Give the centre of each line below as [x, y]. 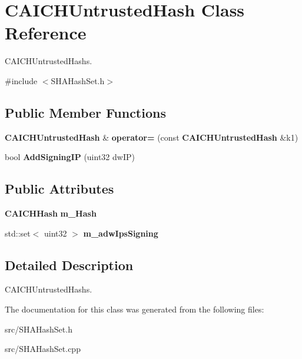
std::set [18, 233]
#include [21, 80]
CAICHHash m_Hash [51, 213]
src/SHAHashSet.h [39, 329]
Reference [46, 33]
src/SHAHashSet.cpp [43, 349]
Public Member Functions [85, 112]
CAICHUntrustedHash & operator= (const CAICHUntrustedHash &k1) [152, 137]
